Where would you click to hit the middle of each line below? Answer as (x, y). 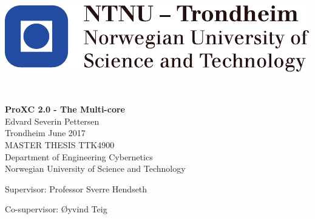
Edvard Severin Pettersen (52, 121)
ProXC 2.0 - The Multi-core (65, 109)
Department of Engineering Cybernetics (79, 156)
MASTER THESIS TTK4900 (60, 144)
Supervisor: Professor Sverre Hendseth (76, 188)
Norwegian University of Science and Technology (95, 168)
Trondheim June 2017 (45, 133)
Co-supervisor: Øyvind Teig (56, 209)
